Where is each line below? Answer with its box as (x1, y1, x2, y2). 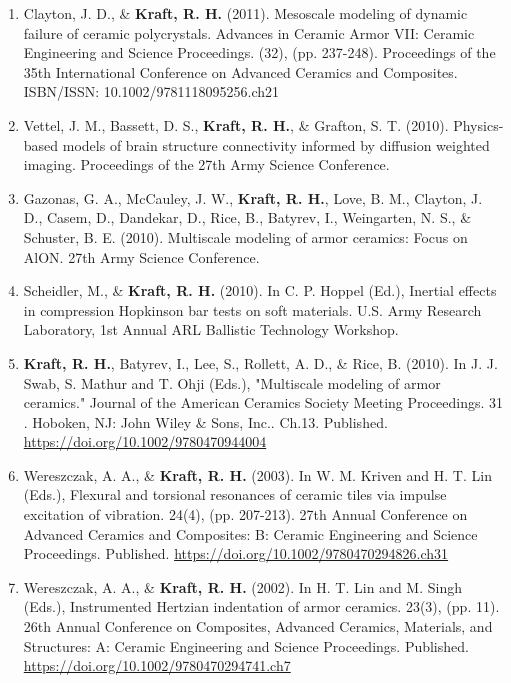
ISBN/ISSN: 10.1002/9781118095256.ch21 (23, 81, 280, 102)
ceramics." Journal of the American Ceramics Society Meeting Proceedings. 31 (23, 392, 504, 413)
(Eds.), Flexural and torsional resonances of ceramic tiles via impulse (23, 484, 447, 505)
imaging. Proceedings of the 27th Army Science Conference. (23, 154, 390, 175)
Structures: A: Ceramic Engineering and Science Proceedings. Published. (23, 635, 469, 656)
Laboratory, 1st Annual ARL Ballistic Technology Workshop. (23, 319, 399, 340)
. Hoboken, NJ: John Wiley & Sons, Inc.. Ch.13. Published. (23, 411, 388, 432)
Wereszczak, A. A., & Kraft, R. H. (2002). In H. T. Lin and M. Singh (23, 576, 462, 597)
